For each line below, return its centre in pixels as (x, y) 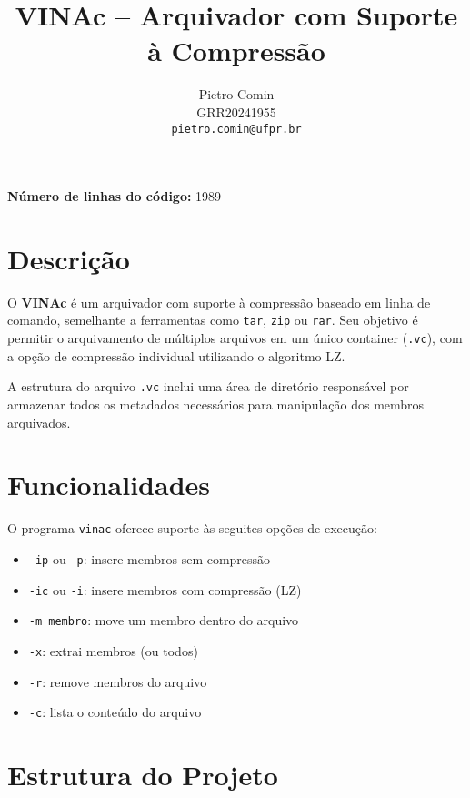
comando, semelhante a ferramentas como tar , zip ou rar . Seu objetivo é (213, 320)
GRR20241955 (236, 111)
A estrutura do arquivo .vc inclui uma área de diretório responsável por (208, 386)
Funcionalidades (109, 485)
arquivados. (39, 422)
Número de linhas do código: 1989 (115, 196)
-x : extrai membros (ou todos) (113, 650)
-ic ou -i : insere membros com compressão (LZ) (165, 589)
